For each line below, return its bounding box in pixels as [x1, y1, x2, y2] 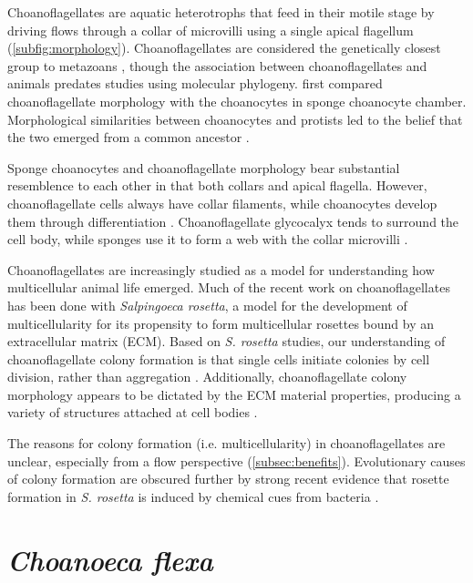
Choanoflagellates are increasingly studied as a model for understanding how [7, 260, 435, 279]
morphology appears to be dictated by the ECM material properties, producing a [7, 384, 461, 404]
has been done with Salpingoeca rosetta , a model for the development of [7, 295, 407, 314]
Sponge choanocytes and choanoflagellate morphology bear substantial [7, 158, 400, 177]
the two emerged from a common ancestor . [7, 128, 250, 147]
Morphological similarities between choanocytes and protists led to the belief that [7, 109, 463, 128]
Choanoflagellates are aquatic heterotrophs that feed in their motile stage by [7, 3, 435, 21]
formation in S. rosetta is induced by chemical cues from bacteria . [7, 486, 379, 506]
